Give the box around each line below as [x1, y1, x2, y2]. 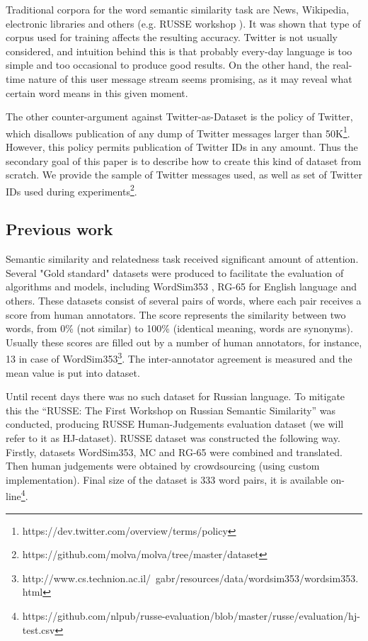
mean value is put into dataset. [6, 365, 140, 380]
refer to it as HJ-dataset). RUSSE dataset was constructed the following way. [6, 431, 340, 446]
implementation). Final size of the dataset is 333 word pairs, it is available [6, 472, 328, 487]
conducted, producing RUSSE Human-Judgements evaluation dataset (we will [6, 416, 344, 431]
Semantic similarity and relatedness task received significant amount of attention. [6, 251, 359, 266]
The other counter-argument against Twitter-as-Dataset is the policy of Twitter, [6, 109, 353, 124]
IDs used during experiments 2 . [6, 181, 137, 198]
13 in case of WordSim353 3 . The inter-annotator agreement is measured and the [6, 349, 352, 366]
